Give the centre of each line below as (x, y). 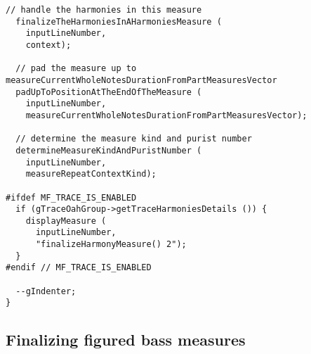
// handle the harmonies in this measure (104, 10)
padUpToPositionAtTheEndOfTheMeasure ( (109, 92)
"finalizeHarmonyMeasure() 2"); (111, 245)
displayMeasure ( (66, 221)
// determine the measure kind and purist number (134, 139)
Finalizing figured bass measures (126, 340)
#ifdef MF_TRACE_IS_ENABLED (71, 197)
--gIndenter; (46, 291)
